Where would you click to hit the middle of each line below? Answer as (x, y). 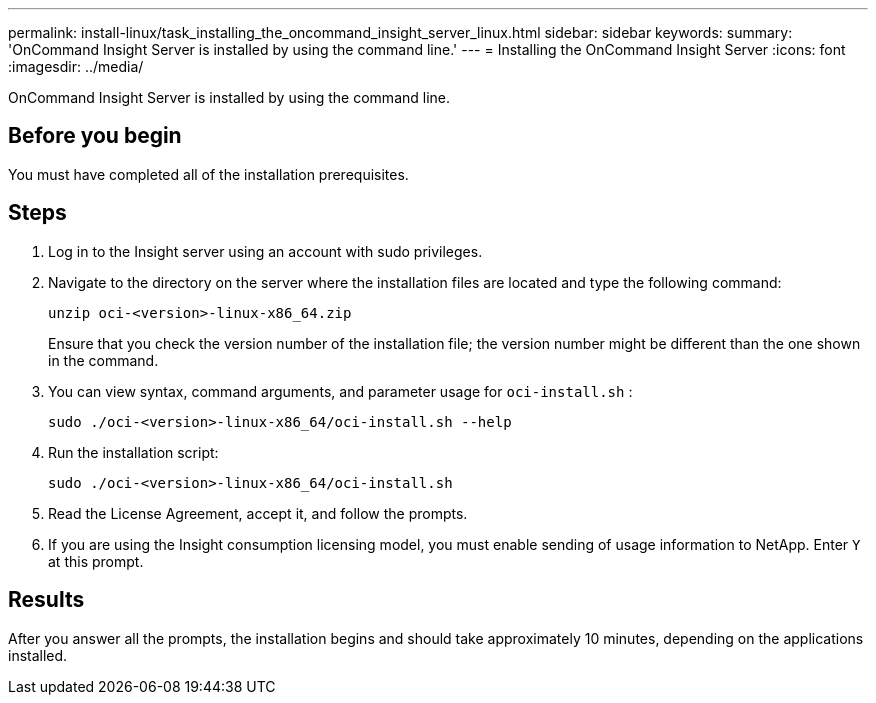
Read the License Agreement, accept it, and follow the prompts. (258, 513)
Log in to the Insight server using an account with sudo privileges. (265, 251)
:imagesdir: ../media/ (76, 66)
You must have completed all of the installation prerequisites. (208, 174)
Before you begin (95, 136)
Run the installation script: (133, 452)
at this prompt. (96, 561)
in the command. (103, 360)
